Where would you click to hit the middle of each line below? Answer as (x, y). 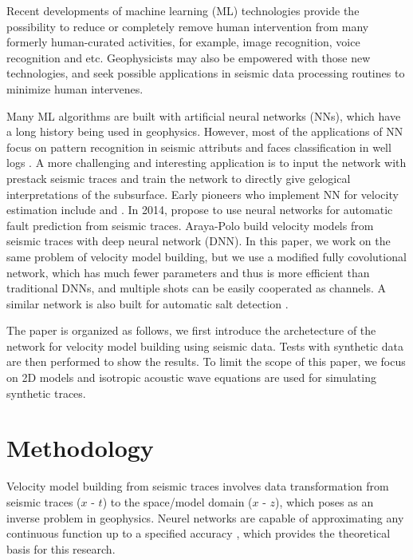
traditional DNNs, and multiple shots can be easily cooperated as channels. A (196, 288)
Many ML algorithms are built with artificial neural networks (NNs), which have (204, 115)
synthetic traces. (46, 393)
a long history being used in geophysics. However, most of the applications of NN (205, 131)
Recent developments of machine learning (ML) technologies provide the (183, 10)
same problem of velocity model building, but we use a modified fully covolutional (206, 256)
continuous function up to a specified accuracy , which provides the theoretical (199, 533)
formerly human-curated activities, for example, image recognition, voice (183, 42)
